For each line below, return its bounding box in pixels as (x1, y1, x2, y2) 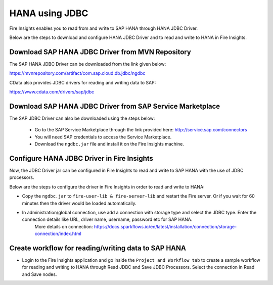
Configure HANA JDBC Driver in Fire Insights (9, 154, 154, 163)
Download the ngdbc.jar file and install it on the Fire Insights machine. (34, 141, 184, 147)
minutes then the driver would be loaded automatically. (22, 200, 136, 206)
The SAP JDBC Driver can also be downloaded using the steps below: (9, 115, 155, 121)
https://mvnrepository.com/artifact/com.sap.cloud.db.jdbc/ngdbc (9, 70, 146, 76)
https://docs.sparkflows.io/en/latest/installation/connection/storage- (94, 223, 237, 229)
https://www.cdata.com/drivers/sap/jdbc (9, 89, 95, 95)
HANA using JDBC (9, 8, 88, 19)
